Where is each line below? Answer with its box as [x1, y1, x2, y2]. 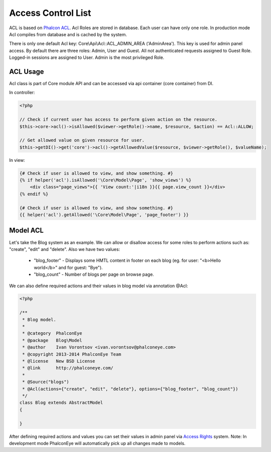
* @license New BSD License [22, 358, 96, 364]
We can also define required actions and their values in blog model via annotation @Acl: [9, 283, 188, 289]
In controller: [9, 90, 35, 96]
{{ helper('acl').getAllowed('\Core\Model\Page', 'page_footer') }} [19, 212, 189, 218]
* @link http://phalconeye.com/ [22, 365, 114, 371]
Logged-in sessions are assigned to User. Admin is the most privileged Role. [9, 54, 165, 60]
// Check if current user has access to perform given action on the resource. [19, 117, 218, 122]
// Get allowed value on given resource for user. [19, 138, 145, 143]
